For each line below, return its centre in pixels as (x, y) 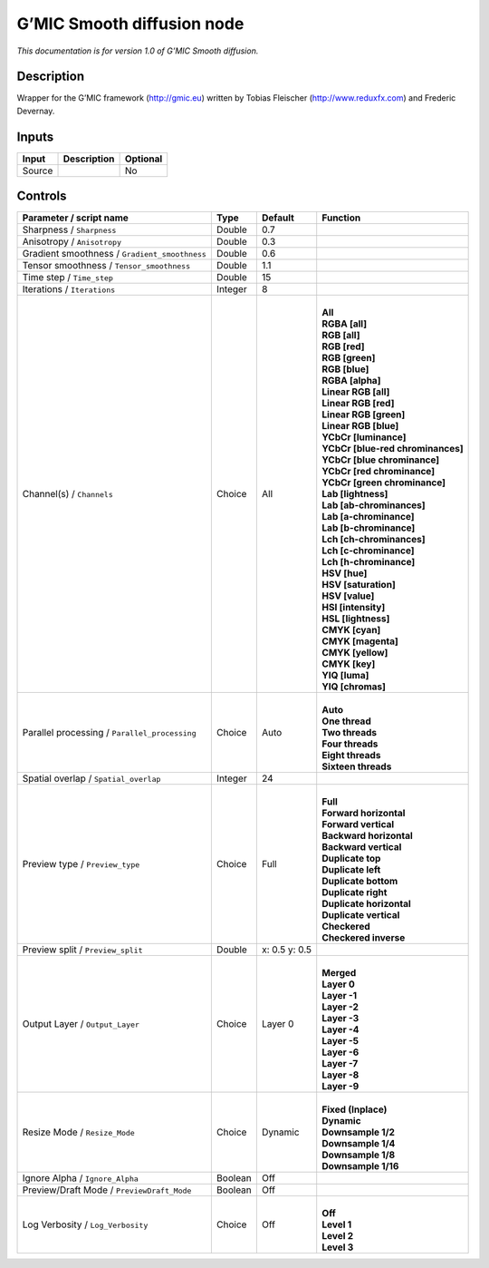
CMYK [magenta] (360, 641)
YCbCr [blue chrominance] (381, 460)
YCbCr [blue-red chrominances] (393, 449)
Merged (339, 973)
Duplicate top (351, 859)
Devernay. (36, 111)
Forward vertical (358, 824)
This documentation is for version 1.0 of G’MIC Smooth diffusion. (138, 51)
